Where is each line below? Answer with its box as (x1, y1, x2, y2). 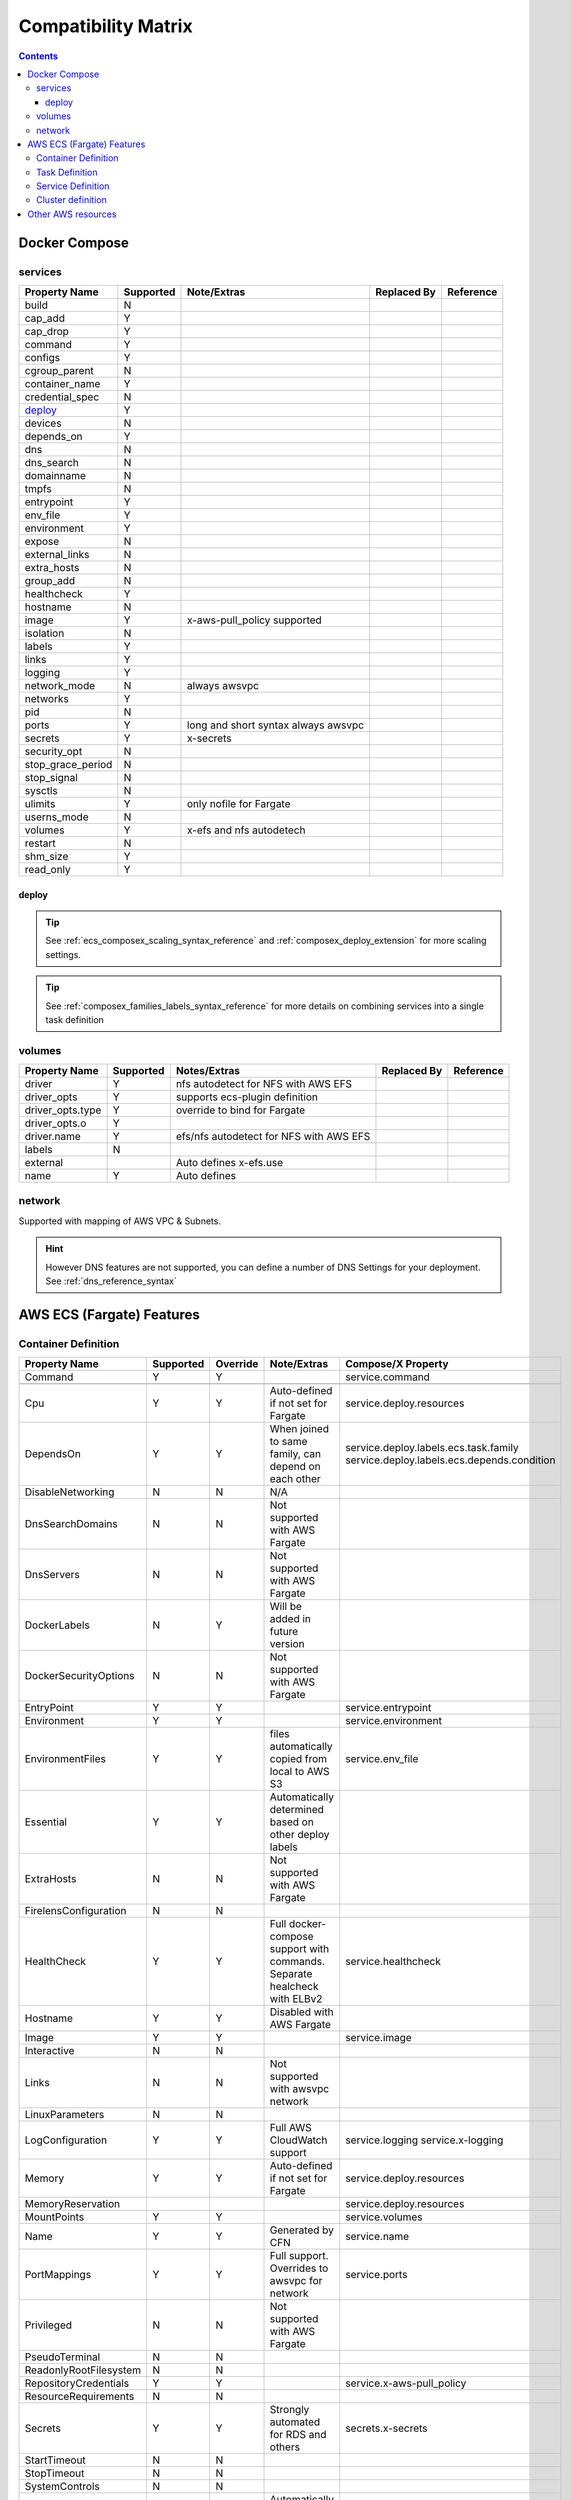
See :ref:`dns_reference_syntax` (45, 1275, 177, 1287)
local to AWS (269, 1765, 330, 1779)
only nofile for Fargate (186, 797, 291, 810)
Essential (24, 1815, 67, 1829)
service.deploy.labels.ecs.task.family (345, 1441, 519, 1455)
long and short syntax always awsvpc (186, 718, 365, 732)
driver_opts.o (24, 1116, 87, 1130)
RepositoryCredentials (24, 2376, 130, 2390)
